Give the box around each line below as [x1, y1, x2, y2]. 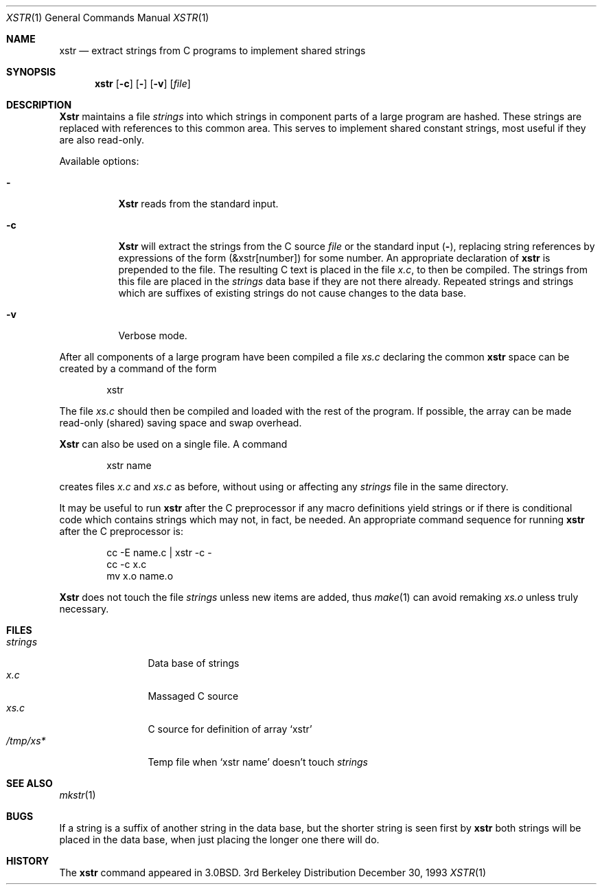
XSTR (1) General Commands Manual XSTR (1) [6, 12, 209, 23]
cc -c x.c [106, 558, 147, 570]
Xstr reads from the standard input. [118, 198, 279, 209]
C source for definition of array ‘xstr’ [148, 723, 312, 735]
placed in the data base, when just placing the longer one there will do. [59, 834, 380, 845]
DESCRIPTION [6, 99, 72, 111]
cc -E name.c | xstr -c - [106, 547, 212, 558]
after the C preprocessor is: [59, 525, 184, 537]
